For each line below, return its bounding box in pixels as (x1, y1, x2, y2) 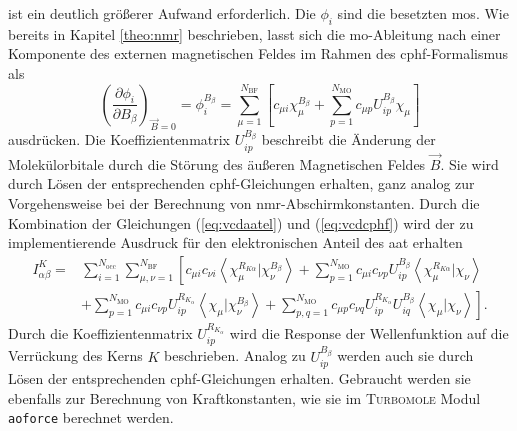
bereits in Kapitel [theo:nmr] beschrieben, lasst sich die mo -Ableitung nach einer (8, 23, 501, 44)
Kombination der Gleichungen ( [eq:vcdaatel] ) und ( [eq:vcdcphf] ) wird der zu (8, 212, 474, 233)
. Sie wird (440, 153, 499, 174)
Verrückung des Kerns (8, 345, 143, 366)
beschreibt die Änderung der (261, 129, 436, 150)
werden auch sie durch (337, 345, 474, 366)
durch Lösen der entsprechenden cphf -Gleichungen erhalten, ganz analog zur (8, 173, 475, 194)
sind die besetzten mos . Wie (337, 3, 509, 23)
